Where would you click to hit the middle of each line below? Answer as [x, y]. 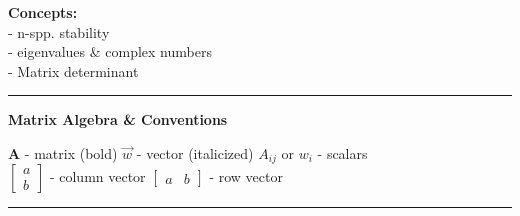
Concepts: [43, 12]
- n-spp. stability [59, 31]
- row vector [246, 176]
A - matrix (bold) [63, 152]
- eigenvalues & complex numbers [110, 51]
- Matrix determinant [73, 70]
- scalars [342, 152]
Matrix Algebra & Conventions [118, 119]
